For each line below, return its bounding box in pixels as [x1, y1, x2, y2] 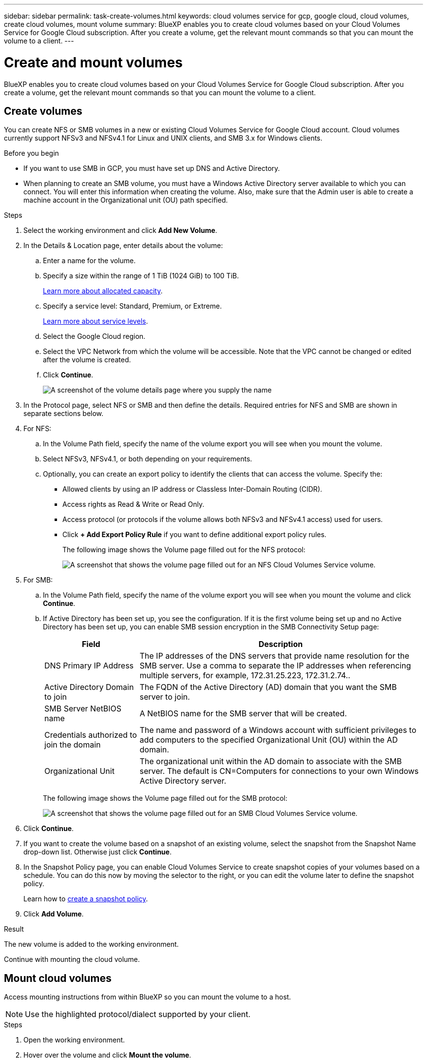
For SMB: [23, 576, 53, 584]
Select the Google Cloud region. [43, 332, 146, 341]
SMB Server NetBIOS [44, 704, 121, 714]
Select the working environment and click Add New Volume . [23, 226, 217, 235]
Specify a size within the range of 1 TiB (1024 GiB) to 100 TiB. [43, 271, 239, 280]
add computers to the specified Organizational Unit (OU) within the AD [139, 735, 398, 745]
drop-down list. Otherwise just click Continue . [23, 848, 172, 856]
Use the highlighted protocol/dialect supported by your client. [25, 1009, 251, 1020]
